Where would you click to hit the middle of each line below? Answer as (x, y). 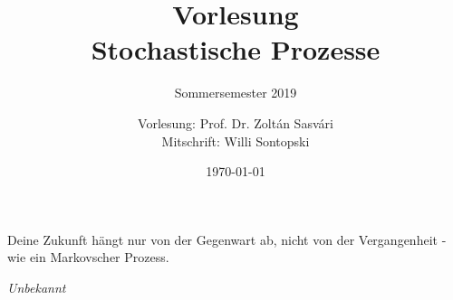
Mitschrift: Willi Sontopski (236, 141)
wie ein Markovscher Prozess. (88, 257)
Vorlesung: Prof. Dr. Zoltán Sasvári (236, 122)
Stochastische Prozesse (236, 49)
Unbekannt (37, 287)
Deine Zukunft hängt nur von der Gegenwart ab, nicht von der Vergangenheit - (227, 239)
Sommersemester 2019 (236, 93)
